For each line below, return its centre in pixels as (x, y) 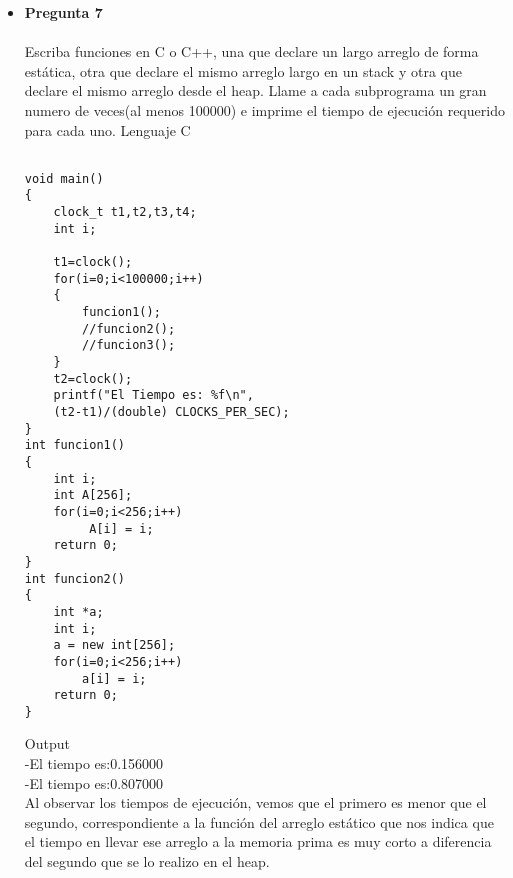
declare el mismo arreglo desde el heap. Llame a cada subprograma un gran (255, 90)
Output (47, 743)
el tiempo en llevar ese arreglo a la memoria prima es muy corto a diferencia (258, 841)
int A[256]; (93, 495)
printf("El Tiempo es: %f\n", (153, 395)
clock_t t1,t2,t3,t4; (125, 212)
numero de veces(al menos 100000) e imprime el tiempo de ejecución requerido (264, 109)
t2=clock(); (93, 378)
